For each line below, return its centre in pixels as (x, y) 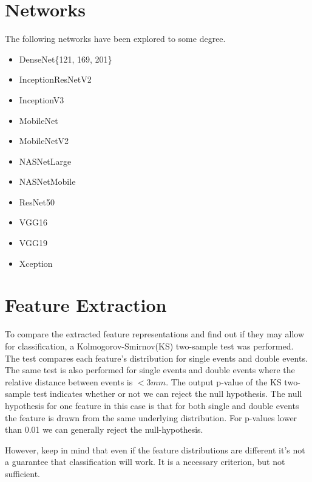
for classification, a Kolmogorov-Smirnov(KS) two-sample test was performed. (149, 346)
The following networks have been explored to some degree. (115, 39)
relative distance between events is (69, 381)
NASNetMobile (47, 181)
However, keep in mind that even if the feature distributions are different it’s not (155, 449)
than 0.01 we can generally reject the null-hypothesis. (104, 429)
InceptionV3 (42, 99)
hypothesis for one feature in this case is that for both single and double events (152, 405)
